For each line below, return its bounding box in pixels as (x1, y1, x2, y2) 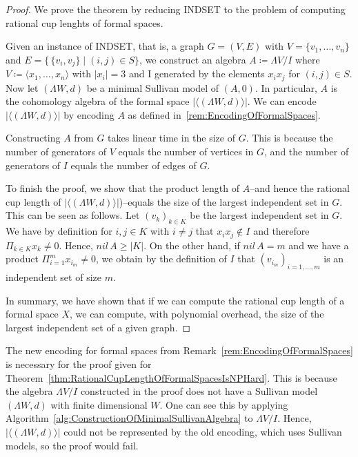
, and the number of (264, 144, 349, 159)
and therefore (253, 224, 310, 238)
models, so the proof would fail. (6, 438, 139, 452)
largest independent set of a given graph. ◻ (6, 320, 191, 334)
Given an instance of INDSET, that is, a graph (6, 39, 204, 53)
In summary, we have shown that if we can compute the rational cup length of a (6, 293, 345, 307)
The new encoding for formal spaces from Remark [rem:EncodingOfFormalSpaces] (6, 343, 353, 358)
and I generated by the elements (128, 66, 265, 81)
